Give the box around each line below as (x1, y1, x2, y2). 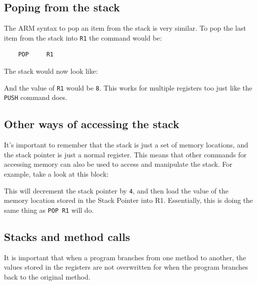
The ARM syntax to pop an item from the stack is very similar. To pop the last (4, 23, 246, 33)
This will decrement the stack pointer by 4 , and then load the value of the (4, 185, 229, 195)
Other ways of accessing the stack (4, 116, 179, 132)
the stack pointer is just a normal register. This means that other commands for (4, 149, 247, 159)
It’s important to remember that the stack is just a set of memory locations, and (4, 140, 249, 150)
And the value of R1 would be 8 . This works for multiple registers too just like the (4, 82, 253, 93)
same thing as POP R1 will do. (4, 204, 94, 215)
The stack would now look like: (4, 66, 98, 76)
